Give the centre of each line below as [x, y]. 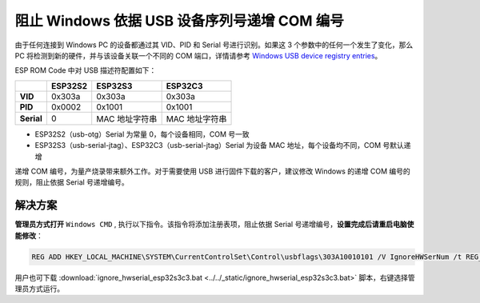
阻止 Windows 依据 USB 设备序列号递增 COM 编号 [179, 21]
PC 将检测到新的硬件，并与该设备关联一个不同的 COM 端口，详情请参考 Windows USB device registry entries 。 [198, 55]
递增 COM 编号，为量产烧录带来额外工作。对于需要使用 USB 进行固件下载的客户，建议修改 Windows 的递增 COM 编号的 [213, 171]
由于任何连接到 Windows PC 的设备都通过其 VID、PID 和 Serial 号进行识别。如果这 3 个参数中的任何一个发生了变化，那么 [214, 45]
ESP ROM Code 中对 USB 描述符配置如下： [86, 70]
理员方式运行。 [39, 289]
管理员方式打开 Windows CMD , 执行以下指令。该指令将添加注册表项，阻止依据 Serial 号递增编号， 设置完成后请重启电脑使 [214, 225]
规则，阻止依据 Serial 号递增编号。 [72, 182]
